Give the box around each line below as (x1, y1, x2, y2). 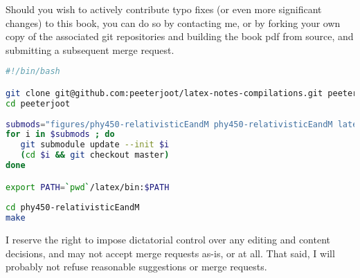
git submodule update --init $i (20, 140, 170, 150)
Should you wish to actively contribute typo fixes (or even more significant (6, 2, 322, 16)
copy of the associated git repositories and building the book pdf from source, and (6, 29, 354, 44)
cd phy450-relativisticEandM (6, 203, 140, 213)
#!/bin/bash (6, 66, 60, 77)
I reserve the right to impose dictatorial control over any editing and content (6, 232, 330, 247)
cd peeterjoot (6, 98, 71, 109)
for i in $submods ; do (6, 129, 115, 140)
